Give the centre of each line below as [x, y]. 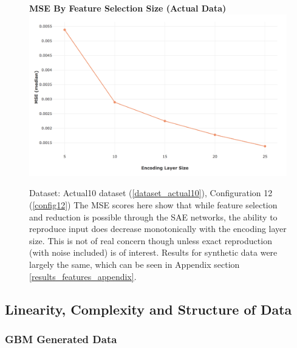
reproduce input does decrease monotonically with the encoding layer [158, 229]
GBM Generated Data [61, 339]
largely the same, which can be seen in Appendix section [135, 264]
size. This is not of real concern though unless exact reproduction [151, 240]
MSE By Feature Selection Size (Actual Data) [128, 8]
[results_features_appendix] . [83, 276]
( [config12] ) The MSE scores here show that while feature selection [153, 205]
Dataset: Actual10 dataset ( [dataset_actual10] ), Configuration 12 [151, 193]
